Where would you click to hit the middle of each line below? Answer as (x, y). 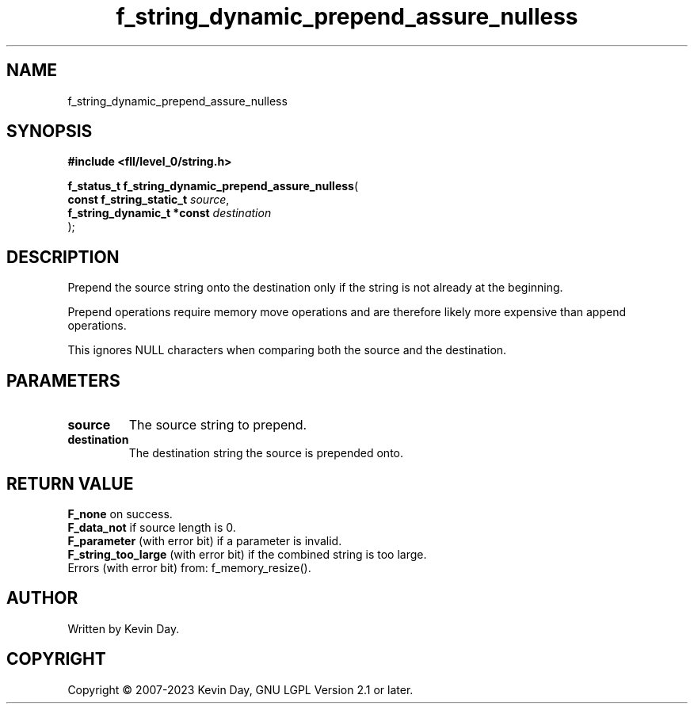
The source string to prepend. (218, 425)
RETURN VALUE (70, 483)
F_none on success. (120, 513)
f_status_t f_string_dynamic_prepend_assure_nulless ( (213, 186)
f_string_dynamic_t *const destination (170, 213)
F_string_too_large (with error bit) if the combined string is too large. (247, 554)
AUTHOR (42, 598)
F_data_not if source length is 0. (152, 527)
